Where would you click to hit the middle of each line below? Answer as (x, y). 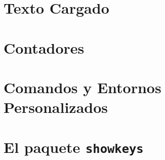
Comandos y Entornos (82, 87)
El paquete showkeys (74, 147)
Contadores (44, 47)
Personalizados (56, 107)
